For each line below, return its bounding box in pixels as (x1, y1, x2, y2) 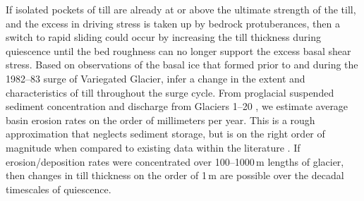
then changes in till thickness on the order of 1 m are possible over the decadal (6, 168, 344, 183)
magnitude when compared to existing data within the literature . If (6, 140, 301, 154)
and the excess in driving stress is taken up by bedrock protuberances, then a (6, 16, 341, 30)
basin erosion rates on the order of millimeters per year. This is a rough (6, 112, 315, 127)
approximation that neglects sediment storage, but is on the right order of (6, 126, 325, 141)
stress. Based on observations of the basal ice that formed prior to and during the (6, 57, 358, 72)
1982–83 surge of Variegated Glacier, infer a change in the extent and (6, 71, 305, 85)
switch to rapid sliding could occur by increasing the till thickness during (6, 30, 322, 44)
